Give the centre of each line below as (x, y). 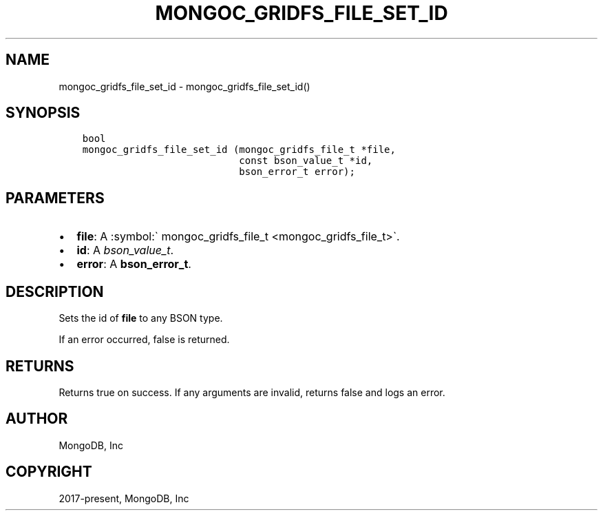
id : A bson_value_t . (125, 250)
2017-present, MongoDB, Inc (124, 498)
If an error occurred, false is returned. (144, 340)
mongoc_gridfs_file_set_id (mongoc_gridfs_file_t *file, (239, 150)
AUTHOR (37, 419)
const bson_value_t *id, (306, 161)
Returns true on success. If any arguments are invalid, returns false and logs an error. (252, 392)
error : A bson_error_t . (134, 264)
